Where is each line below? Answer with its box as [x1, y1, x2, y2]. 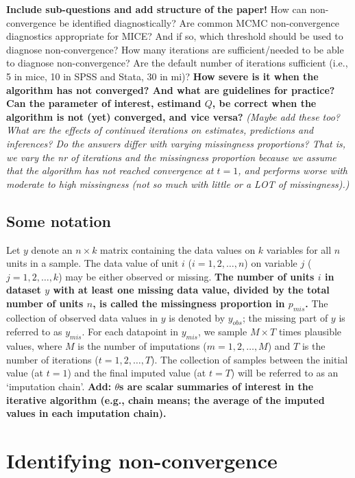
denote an [31, 242, 73, 256]
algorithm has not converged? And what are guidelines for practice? [6, 82, 335, 97]
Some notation [6, 210, 111, 231]
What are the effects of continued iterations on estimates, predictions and [6, 123, 314, 137]
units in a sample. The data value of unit [6, 256, 179, 270]
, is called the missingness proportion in [93, 296, 285, 310]
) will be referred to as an [230, 366, 339, 380]
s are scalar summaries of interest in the [119, 379, 314, 394]
